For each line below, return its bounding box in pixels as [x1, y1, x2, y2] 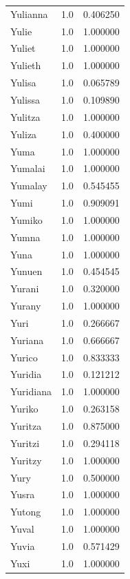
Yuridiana [10, 384, 52, 399]
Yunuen [10, 264, 43, 278]
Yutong [10, 504, 41, 519]
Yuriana [10, 332, 44, 347]
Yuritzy [10, 453, 42, 467]
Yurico [10, 350, 38, 364]
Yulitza [10, 109, 41, 124]
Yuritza [10, 419, 42, 433]
